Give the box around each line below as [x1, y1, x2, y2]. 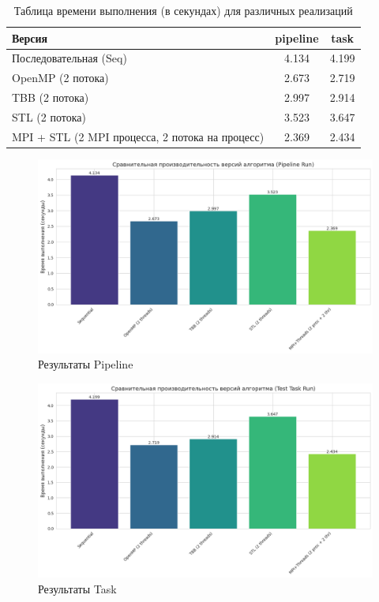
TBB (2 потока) [12, 89, 89, 106]
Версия [12, 29, 48, 46]
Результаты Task [38, 580, 117, 596]
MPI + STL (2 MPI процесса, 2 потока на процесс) [12, 128, 265, 144]
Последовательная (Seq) [12, 50, 127, 66]
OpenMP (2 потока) [12, 69, 109, 86]
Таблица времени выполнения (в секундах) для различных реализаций [13, 2, 353, 18]
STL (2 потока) [12, 108, 86, 125]
